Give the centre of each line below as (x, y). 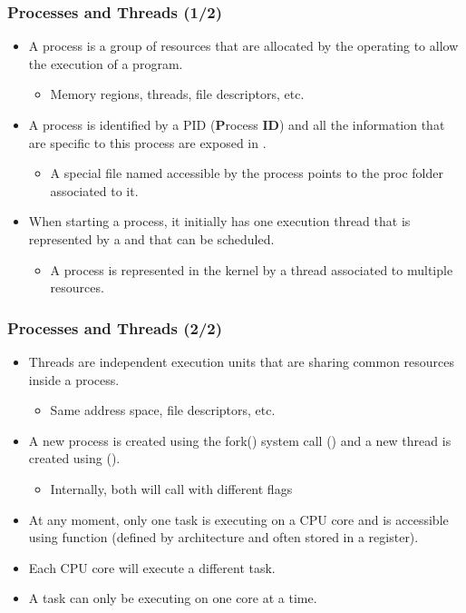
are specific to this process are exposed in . (147, 142)
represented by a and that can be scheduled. (151, 238)
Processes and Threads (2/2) (115, 327)
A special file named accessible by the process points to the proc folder (247, 173)
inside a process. (74, 379)
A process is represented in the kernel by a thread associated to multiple (252, 269)
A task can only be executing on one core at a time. (173, 598)
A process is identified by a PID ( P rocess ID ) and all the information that (237, 124)
